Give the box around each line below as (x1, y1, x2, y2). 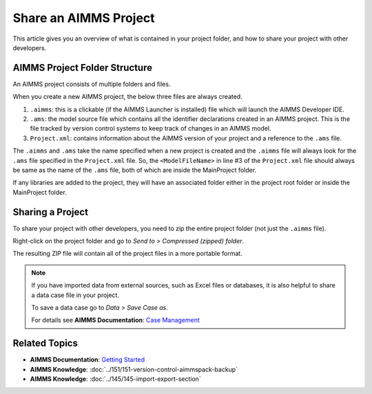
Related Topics (12, 338, 79, 349)
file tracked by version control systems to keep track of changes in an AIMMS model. (30, 124, 271, 133)
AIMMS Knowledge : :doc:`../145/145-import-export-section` (30, 375, 201, 383)
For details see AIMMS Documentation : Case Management (31, 316, 200, 325)
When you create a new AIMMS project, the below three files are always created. (12, 93, 242, 101)
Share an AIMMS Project (12, 10, 155, 25)
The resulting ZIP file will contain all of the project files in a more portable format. (12, 250, 242, 258)
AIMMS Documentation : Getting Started (30, 355, 145, 364)
